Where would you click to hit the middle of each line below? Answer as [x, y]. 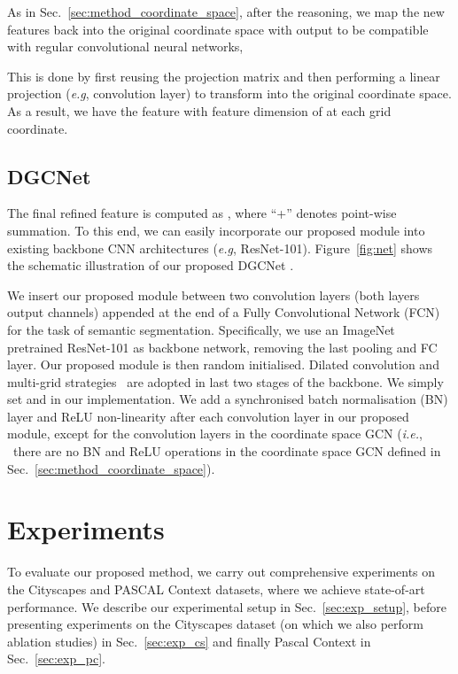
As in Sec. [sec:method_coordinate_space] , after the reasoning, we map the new [226, 12]
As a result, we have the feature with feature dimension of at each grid [199, 110]
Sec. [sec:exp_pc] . [56, 659]
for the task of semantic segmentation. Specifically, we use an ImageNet [201, 329]
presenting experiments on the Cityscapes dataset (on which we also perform [215, 624]
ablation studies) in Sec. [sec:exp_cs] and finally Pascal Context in [189, 641]
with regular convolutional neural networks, [125, 46]
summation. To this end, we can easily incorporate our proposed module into [216, 230]
